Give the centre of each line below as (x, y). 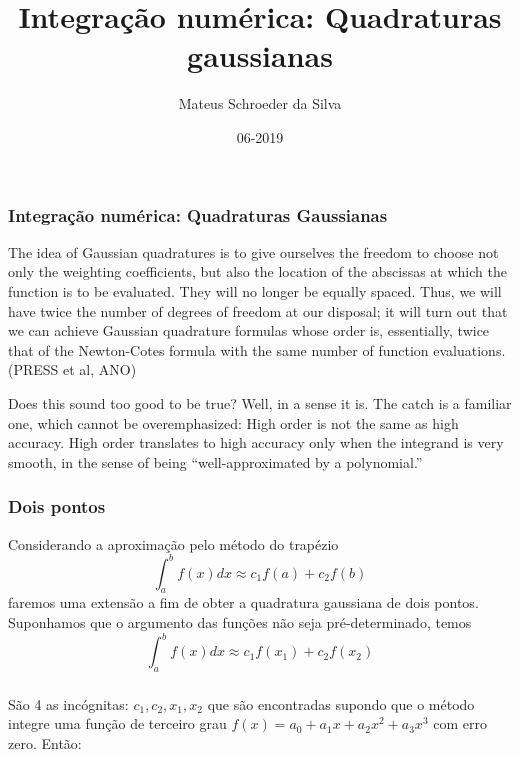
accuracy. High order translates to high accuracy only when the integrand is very (256, 442)
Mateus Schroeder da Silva (260, 103)
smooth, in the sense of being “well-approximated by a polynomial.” (215, 461)
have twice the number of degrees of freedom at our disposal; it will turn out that (258, 310)
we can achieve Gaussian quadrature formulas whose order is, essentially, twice (249, 330)
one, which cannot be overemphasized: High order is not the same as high (233, 422)
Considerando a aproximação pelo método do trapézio (173, 543)
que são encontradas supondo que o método (341, 703)
